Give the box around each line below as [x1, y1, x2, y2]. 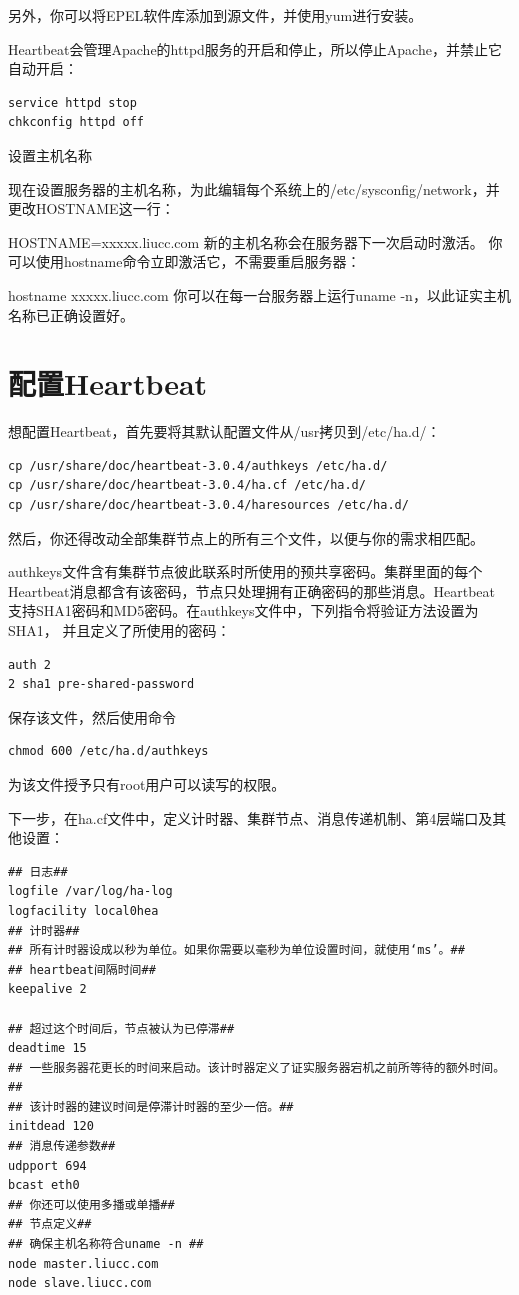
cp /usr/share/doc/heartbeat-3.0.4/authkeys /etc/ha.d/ [8, 458, 388, 473]
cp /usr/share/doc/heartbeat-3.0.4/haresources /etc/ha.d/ [8, 498, 409, 513]
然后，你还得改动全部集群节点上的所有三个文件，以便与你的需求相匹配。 [8, 527, 484, 548]
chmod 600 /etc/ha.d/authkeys [8, 744, 209, 759]
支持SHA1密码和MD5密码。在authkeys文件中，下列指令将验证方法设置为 [8, 600, 479, 621]
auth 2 [8, 657, 51, 672]
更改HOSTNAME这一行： [8, 198, 175, 219]
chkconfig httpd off [8, 115, 145, 130]
